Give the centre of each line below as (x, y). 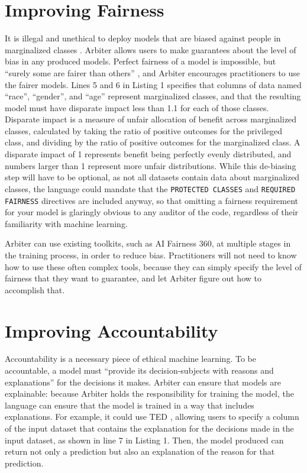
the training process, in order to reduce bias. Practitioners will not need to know (151, 255)
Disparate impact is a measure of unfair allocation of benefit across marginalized (151, 119)
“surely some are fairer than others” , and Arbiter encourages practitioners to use (153, 72)
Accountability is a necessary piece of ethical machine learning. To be (130, 359)
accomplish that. (35, 289)
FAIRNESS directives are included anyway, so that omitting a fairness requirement (152, 200)
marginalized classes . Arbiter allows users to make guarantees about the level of (151, 49)
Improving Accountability (112, 330)
